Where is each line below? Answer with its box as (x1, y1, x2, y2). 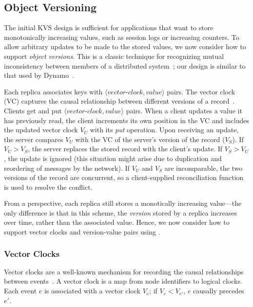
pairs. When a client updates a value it (126, 105, 242, 115)
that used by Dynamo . (4, 70, 75, 80)
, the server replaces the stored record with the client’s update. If (28, 144, 223, 154)
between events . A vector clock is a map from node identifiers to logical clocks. (4, 276, 242, 286)
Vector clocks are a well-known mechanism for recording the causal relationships (4, 266, 244, 276)
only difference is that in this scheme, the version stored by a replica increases (4, 207, 237, 217)
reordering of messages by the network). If (4, 163, 130, 173)
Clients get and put (4, 105, 62, 115)
